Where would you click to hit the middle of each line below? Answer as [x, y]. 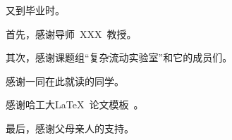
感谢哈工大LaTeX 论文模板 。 [75, 104]
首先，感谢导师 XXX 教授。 [71, 33]
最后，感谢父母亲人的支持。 [70, 128]
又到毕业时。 [35, 10]
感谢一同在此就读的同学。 [65, 81]
